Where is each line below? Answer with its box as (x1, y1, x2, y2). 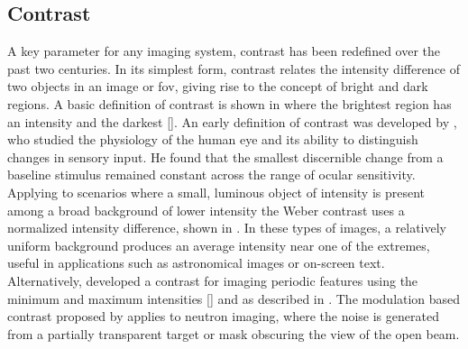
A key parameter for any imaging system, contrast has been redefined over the (7, 41, 441, 60)
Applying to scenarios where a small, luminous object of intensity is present (7, 182, 426, 201)
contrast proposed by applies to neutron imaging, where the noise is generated (7, 307, 439, 326)
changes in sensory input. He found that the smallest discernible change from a (7, 147, 444, 166)
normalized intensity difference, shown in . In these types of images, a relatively (7, 218, 446, 237)
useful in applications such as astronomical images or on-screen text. (7, 253, 385, 272)
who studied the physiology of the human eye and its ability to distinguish (7, 130, 418, 149)
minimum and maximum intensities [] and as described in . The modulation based (7, 289, 461, 308)
